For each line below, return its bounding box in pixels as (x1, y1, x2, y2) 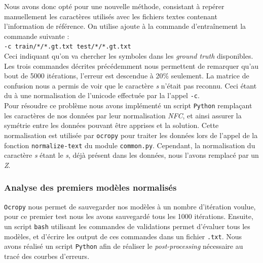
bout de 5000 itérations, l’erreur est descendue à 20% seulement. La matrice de (4, 70, 249, 81)
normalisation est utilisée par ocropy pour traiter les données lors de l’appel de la (4, 129, 258, 140)
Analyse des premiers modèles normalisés (4, 181, 177, 194)
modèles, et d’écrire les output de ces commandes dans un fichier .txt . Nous (4, 231, 242, 241)
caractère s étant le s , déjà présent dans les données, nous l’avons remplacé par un (4, 150, 259, 160)
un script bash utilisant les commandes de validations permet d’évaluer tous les (4, 221, 250, 231)
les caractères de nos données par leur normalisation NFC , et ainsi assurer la (4, 110, 242, 120)
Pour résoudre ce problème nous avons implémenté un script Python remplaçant (4, 100, 252, 111)
